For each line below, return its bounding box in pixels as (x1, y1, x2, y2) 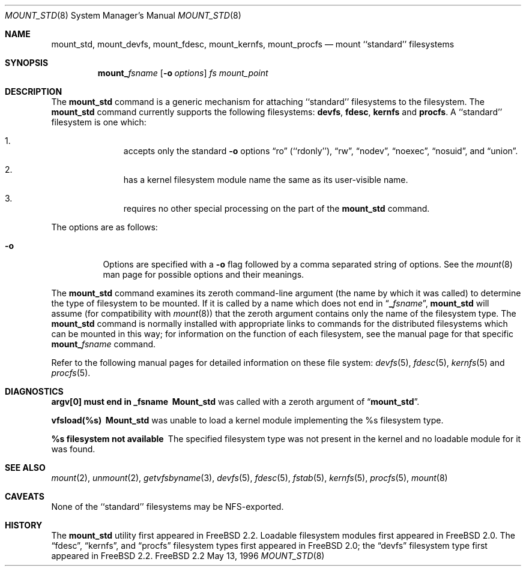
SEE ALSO (5, 462, 46, 473)
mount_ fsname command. (51, 339, 156, 349)
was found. (51, 444, 95, 454)
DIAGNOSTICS (5, 386, 64, 396)
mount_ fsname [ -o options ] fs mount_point (97, 68, 268, 78)
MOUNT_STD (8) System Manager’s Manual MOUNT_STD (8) (5, 10, 241, 20)
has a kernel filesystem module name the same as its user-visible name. (123, 175, 408, 185)
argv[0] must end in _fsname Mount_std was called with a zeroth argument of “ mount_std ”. (51, 396, 420, 407)
